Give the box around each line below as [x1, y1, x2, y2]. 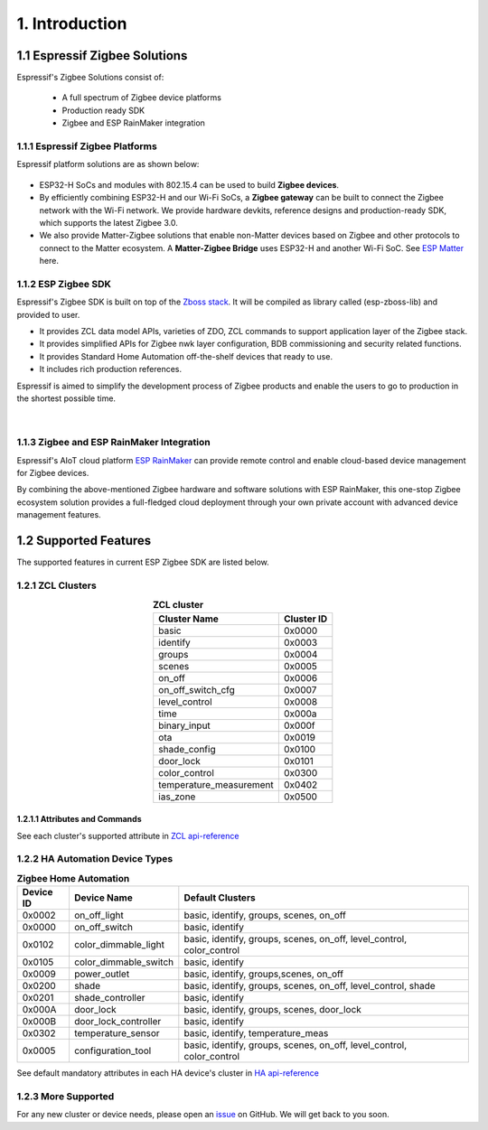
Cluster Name [158, 612, 219, 625]
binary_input [158, 719, 211, 732]
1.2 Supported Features [16, 533, 152, 548]
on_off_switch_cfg [158, 683, 235, 696]
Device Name [73, 892, 133, 904]
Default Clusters [183, 892, 257, 904]
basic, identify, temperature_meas [183, 1027, 329, 1040]
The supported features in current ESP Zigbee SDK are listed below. [16, 556, 270, 567]
